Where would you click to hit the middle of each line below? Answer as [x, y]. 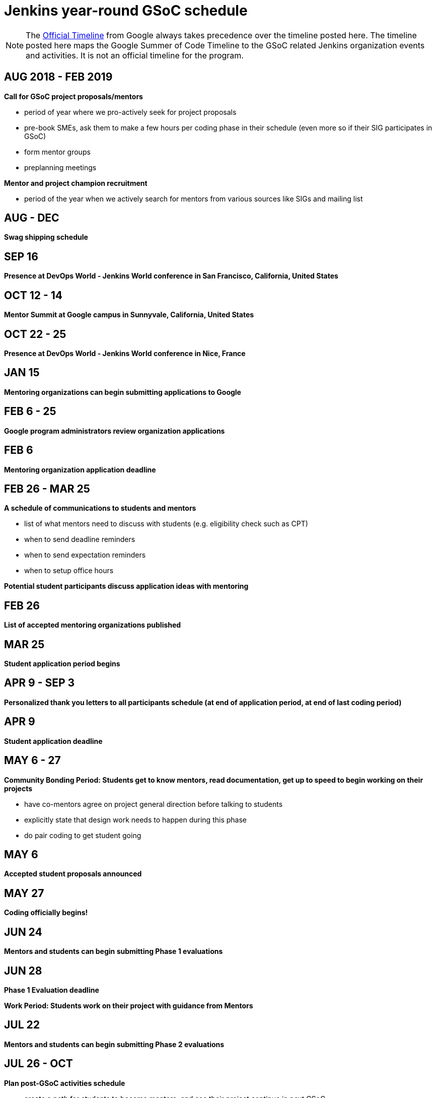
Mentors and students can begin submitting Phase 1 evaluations [114, 951]
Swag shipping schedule [46, 237]
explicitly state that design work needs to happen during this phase [135, 819]
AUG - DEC [32, 218]
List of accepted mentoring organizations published [93, 625]
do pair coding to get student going [83, 835]
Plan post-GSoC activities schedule [65, 1083]
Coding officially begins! [46, 913]
